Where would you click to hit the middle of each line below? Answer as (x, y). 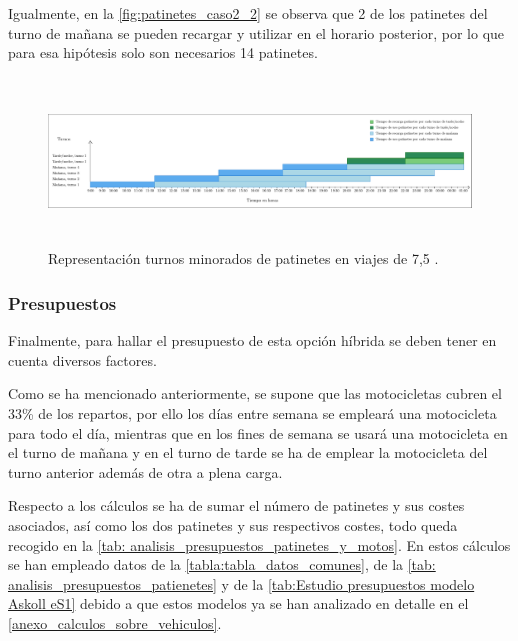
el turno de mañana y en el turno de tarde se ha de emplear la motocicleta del (248, 452)
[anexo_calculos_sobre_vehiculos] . (115, 622)
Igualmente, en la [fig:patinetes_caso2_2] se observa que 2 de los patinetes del (248, 13)
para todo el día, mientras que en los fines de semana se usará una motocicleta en (258, 432)
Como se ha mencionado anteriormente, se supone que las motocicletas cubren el (255, 393)
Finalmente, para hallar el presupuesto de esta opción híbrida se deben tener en (252, 340)
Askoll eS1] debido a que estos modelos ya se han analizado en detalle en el (238, 603)
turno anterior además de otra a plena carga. (145, 471)
